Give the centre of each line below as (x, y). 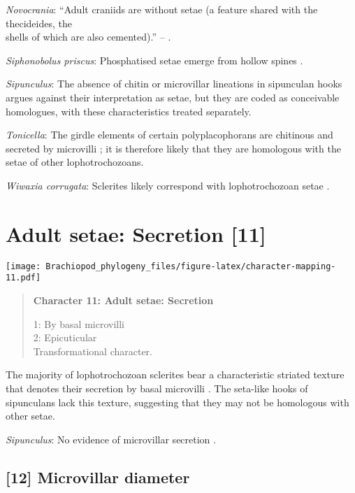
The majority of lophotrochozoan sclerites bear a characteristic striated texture (175, 374)
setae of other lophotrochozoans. (75, 162)
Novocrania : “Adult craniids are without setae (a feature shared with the (162, 9)
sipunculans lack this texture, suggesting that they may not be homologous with (177, 402)
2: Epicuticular (65, 337)
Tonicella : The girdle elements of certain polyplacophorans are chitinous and (169, 135)
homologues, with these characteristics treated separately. (129, 111)
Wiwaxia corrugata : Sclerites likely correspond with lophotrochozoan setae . (168, 185)
